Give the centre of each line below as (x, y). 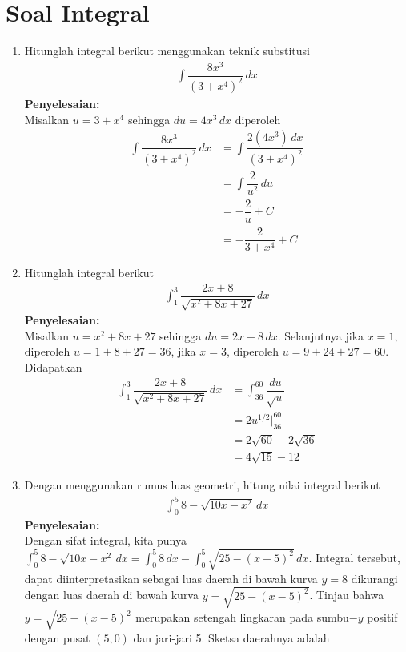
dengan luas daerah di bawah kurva (111, 595)
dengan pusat (57, 638)
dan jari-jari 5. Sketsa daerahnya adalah (231, 638)
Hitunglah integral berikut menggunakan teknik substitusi (167, 51)
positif (382, 617)
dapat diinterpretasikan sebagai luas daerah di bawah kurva (171, 578)
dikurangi (374, 578)
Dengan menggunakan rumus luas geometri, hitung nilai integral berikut (202, 484)
